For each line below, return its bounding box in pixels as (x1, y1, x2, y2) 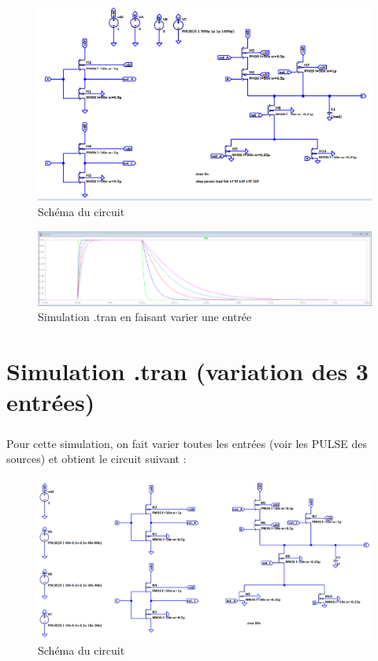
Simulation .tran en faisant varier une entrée (38, 308, 252, 325)
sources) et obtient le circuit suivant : (6, 450, 187, 467)
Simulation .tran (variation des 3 (6, 354, 369, 387)
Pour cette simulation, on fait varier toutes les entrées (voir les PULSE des (6, 435, 367, 451)
